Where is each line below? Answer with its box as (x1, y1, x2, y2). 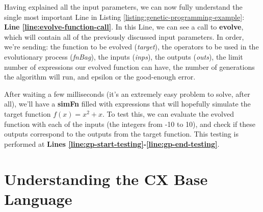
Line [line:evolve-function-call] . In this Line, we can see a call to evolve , (4, 21, 244, 32)
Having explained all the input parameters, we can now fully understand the (4, 2, 243, 12)
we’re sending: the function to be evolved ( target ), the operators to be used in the (4, 41, 259, 52)
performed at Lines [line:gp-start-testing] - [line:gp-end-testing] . (4, 138, 220, 149)
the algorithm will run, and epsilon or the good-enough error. (4, 71, 196, 82)
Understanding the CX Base (4, 168, 208, 189)
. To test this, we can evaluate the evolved (102, 108, 234, 119)
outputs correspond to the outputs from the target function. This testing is (4, 128, 239, 139)
